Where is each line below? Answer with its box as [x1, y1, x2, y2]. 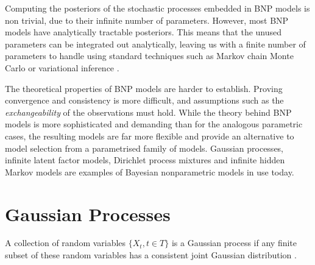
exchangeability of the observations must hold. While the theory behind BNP [5, 105, 292, 118]
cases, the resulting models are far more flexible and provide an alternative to [5, 129, 294, 142]
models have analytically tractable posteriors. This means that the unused [5, 26, 282, 38]
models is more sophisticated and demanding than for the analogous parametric [5, 118, 303, 130]
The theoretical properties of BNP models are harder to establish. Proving [5, 82, 283, 94]
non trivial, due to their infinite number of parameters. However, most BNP [5, 13, 289, 26]
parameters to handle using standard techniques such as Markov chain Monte [5, 49, 294, 62]
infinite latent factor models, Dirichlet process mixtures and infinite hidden [5, 154, 285, 166]
